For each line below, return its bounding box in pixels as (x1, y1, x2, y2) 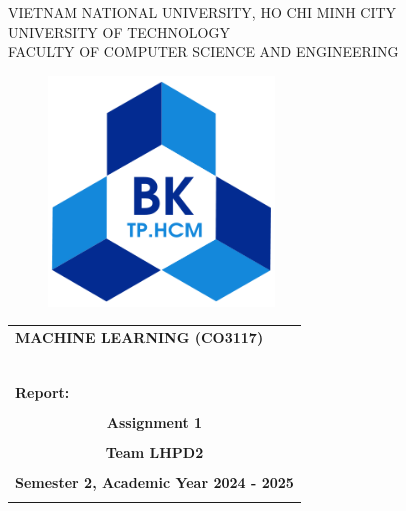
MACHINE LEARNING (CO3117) (15, 327, 264, 348)
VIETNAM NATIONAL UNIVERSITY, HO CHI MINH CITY (8, 2, 397, 22)
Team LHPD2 (105, 442, 204, 463)
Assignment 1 (106, 412, 203, 433)
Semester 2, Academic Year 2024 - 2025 (15, 472, 294, 493)
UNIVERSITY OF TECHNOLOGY (8, 21, 230, 42)
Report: (15, 382, 70, 402)
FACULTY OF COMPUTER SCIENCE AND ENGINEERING (8, 41, 399, 62)
